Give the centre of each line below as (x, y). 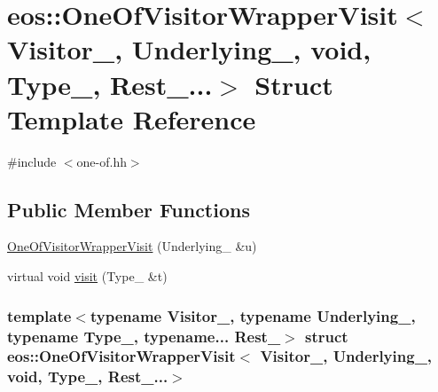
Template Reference (132, 118)
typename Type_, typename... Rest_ (144, 336)
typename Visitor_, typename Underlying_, (253, 315)
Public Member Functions (129, 209)
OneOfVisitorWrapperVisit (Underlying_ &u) (132, 246)
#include (32, 161)
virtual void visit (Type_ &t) (87, 276)
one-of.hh (102, 161)
